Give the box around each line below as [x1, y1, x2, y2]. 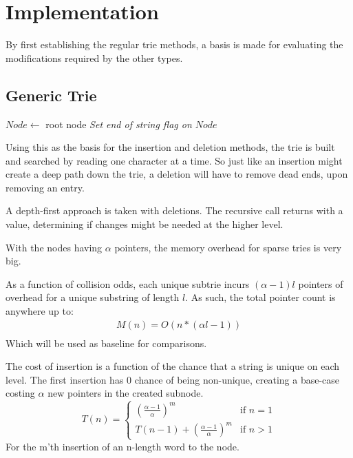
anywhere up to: [6, 304, 74, 318]
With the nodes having [6, 240, 103, 254]
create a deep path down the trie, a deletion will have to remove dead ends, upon [6, 167, 348, 181]
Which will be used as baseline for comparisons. [6, 335, 207, 350]
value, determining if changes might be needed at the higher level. [6, 217, 284, 231]
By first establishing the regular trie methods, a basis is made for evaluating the [6, 37, 343, 52]
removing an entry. [6, 180, 85, 194]
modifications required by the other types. [6, 50, 183, 65]
